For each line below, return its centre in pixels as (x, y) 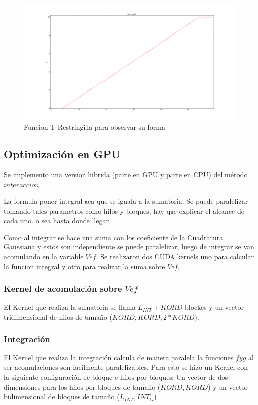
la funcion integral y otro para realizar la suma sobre (85, 266)
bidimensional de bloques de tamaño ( (62, 396)
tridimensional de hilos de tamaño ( (58, 317)
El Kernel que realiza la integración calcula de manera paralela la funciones (119, 357)
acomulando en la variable (44, 257)
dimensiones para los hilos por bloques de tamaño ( (82, 386)
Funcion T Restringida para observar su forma (94, 127)
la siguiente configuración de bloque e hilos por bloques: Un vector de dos (116, 377)
